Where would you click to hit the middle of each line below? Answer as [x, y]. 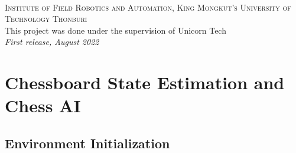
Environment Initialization [87, 143]
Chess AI [43, 105]
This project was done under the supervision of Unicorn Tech [116, 30]
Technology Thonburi [46, 19]
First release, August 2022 [52, 42]
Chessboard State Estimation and [145, 82]
